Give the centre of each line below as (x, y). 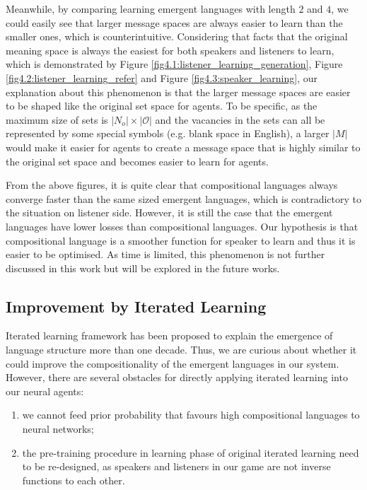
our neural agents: (45, 391)
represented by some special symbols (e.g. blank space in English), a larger (168, 133)
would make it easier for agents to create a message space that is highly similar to (183, 147)
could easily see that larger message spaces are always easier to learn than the (174, 22)
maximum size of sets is (57, 119)
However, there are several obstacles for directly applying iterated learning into (177, 377)
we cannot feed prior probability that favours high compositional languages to (191, 415)
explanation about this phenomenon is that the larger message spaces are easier (178, 92)
